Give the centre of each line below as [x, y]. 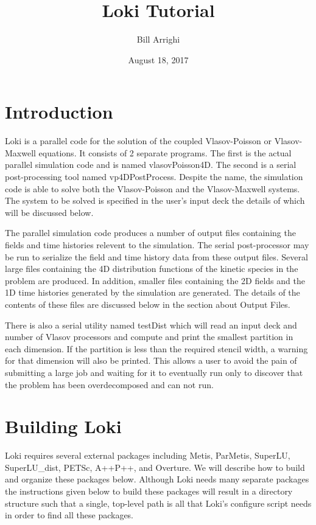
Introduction [59, 112]
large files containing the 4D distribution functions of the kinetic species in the [152, 269]
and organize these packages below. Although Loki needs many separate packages [157, 479]
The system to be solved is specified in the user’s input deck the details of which [155, 200]
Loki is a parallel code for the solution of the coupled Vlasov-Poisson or [139, 141]
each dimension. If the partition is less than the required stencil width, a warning [156, 348]
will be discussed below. [49, 212]
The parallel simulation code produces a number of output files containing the [150, 233]
